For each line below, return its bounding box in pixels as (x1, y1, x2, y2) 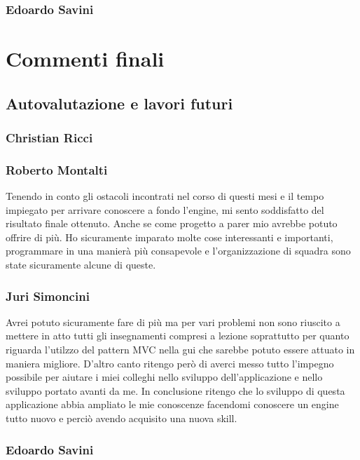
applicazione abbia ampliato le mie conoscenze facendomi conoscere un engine (6, 397, 339, 412)
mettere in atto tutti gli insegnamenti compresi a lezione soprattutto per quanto (6, 328, 349, 343)
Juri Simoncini (6, 287, 90, 304)
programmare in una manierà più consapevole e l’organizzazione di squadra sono (6, 243, 351, 258)
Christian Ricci (6, 128, 93, 146)
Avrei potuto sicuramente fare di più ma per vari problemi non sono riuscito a (6, 314, 340, 329)
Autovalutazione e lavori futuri (6, 92, 233, 114)
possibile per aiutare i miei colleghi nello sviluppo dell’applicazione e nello (6, 370, 323, 384)
